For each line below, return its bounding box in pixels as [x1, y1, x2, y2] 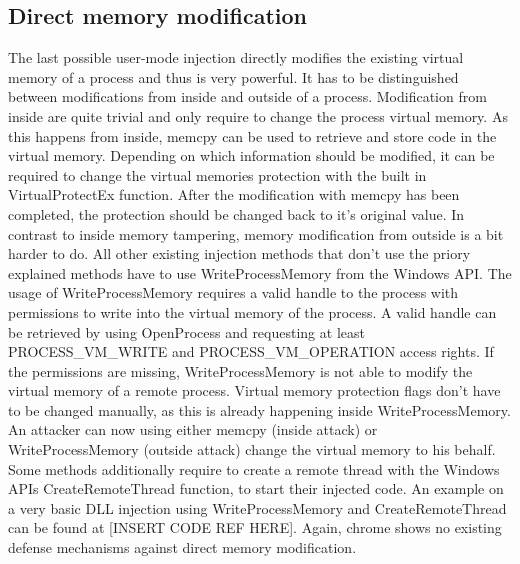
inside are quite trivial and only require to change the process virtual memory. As [8, 105, 508, 126]
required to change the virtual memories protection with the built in [8, 164, 427, 185]
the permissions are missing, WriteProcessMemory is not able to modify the [8, 360, 473, 381]
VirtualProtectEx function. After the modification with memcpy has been [8, 184, 460, 205]
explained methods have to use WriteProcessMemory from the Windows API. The [8, 262, 512, 283]
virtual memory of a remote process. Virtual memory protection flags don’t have [8, 380, 501, 401]
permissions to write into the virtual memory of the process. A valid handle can [8, 301, 497, 322]
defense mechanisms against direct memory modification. [8, 537, 357, 558]
